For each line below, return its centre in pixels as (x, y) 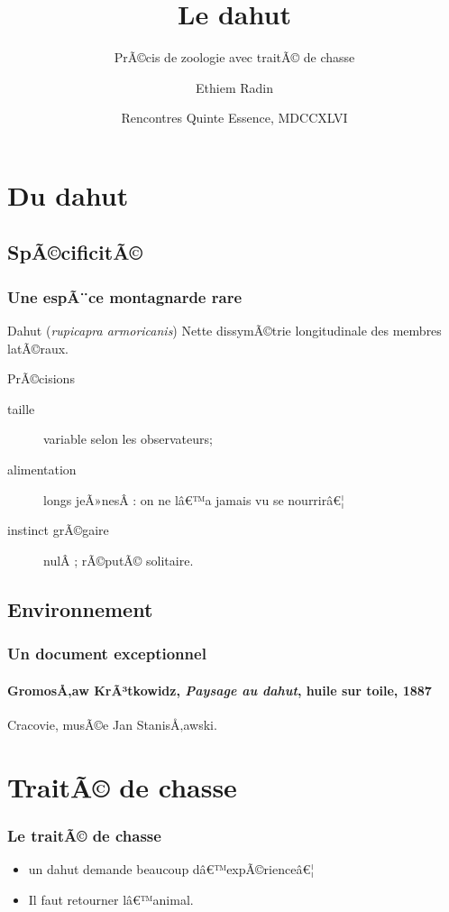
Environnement (80, 608)
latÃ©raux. (38, 348)
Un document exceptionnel (107, 654)
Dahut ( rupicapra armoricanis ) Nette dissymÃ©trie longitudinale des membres (224, 331)
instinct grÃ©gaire (58, 530)
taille (21, 408)
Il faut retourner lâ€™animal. (111, 899)
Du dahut (68, 194)
